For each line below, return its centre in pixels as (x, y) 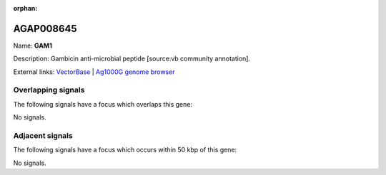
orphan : (25, 8)
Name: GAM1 (33, 46)
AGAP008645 (45, 28)
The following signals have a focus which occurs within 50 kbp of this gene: (125, 150)
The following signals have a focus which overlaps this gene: (103, 104)
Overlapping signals (49, 90)
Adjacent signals (43, 135)
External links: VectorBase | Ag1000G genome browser (94, 72)
